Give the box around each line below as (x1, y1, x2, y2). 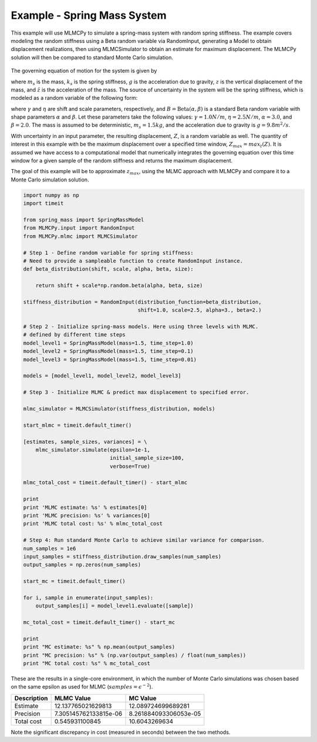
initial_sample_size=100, (109, 455, 184, 461)
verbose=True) (109, 463, 151, 470)
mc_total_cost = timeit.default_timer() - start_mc (23, 619, 176, 626)
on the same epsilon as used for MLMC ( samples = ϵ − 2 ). (11, 683, 153, 690)
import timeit (23, 200, 64, 207)
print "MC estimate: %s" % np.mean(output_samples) (23, 643, 176, 650)
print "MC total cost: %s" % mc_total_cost (23, 660, 151, 667)
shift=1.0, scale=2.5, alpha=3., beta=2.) (137, 307, 262, 313)
